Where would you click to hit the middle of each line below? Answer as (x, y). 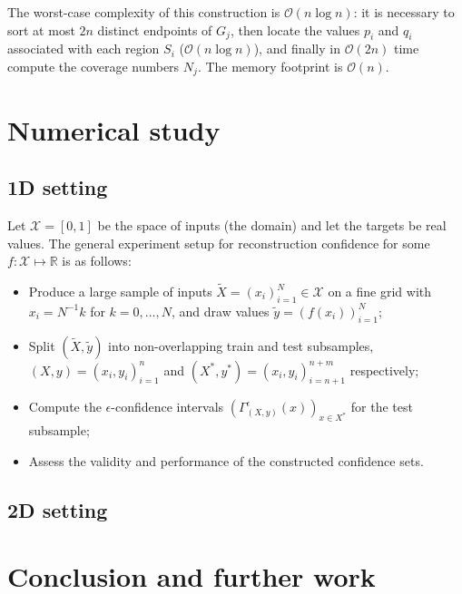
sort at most (41, 29)
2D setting (58, 509)
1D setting (58, 187)
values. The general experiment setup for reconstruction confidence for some (219, 243)
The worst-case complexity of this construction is (144, 12)
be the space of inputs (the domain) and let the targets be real (272, 225)
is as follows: (97, 261)
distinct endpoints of (155, 29)
